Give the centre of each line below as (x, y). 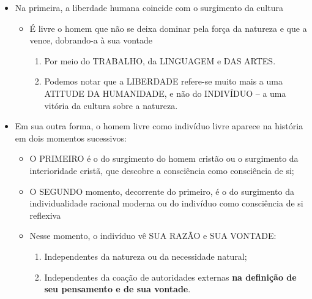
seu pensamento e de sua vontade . (117, 289)
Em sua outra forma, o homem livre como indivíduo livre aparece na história (159, 126)
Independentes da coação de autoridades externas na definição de (170, 277)
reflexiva (45, 215)
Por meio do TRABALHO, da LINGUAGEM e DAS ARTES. (160, 60)
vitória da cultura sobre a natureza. (111, 105)
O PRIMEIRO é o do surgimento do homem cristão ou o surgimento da (164, 158)
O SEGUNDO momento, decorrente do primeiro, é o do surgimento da (162, 191)
